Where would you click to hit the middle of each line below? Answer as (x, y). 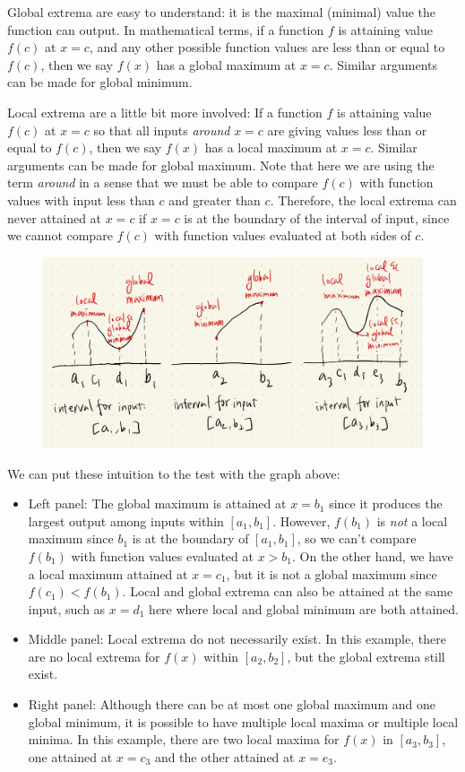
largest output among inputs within (126, 520)
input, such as (67, 608)
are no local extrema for (94, 656)
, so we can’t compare (357, 538)
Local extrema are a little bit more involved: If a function (165, 112)
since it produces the (386, 503)
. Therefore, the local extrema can (363, 200)
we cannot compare (60, 235)
